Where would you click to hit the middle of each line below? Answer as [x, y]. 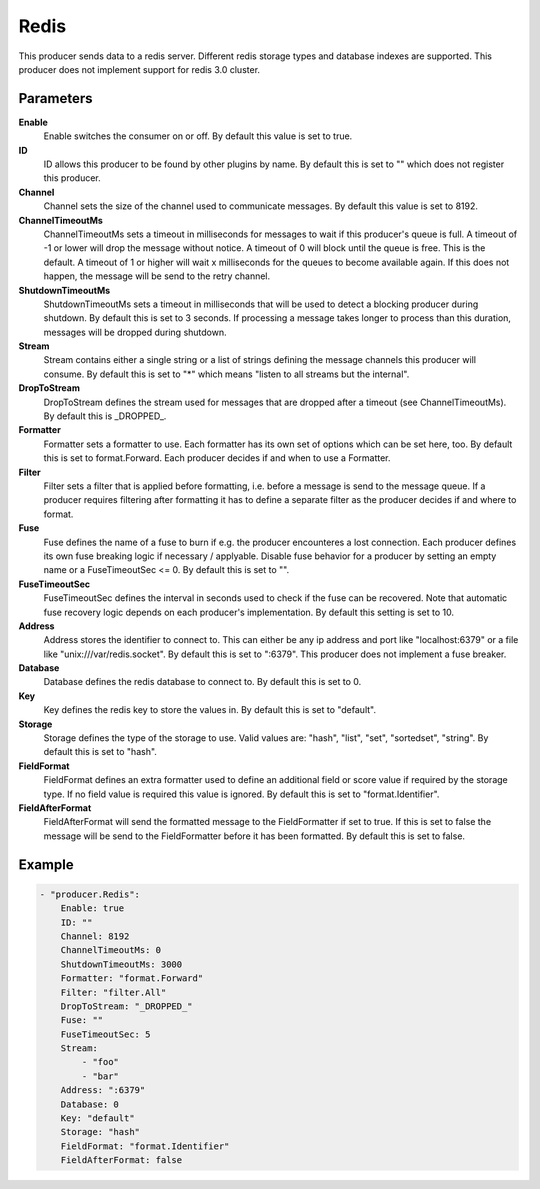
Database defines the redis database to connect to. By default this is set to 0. [202, 682]
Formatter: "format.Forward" [132, 978]
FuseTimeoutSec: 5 [105, 1034]
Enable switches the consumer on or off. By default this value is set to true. [198, 136]
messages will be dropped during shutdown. [135, 332]
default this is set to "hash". [100, 752]
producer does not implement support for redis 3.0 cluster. [139, 69]
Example [46, 864]
